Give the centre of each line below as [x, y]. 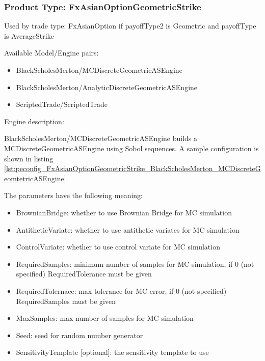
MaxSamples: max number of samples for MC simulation [105, 318]
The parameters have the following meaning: [73, 195]
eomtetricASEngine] [35, 178]
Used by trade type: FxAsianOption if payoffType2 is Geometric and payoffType [130, 26]
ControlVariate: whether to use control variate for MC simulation [118, 247]
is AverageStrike [29, 35]
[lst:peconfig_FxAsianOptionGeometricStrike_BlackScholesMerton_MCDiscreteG [132, 168]
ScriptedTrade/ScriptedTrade [62, 104]
